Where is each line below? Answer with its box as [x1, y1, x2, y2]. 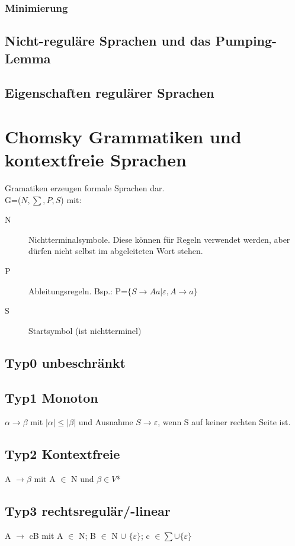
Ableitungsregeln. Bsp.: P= [28, 284, 128, 297]
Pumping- [215, 31, 277, 50]
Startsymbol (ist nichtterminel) [28, 324, 142, 336]
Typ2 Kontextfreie [5, 445, 120, 463]
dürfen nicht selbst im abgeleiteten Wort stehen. [28, 245, 203, 257]
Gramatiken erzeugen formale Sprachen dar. [5, 182, 165, 194]
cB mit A [29, 529, 63, 542]
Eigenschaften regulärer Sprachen [5, 83, 214, 102]
